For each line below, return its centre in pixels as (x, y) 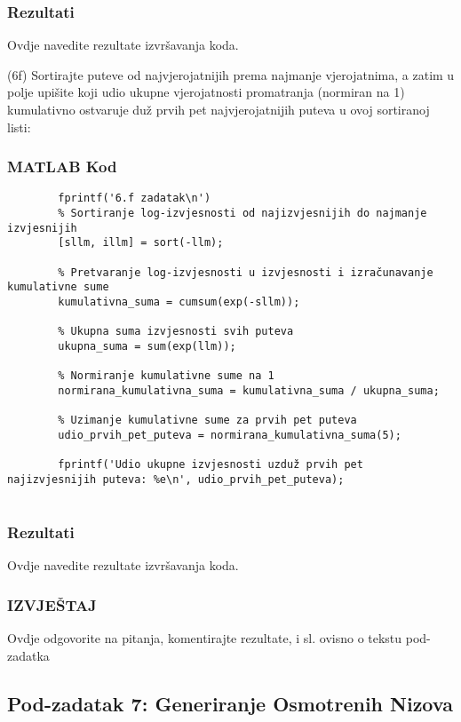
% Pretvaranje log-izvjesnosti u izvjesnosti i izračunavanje (246, 272)
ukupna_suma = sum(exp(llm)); (147, 346)
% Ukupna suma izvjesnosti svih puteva (176, 332)
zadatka (28, 655)
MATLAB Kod (62, 167)
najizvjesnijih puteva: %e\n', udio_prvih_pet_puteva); (176, 479)
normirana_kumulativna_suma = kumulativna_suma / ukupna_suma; (249, 390)
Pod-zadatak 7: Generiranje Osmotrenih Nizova (230, 703)
